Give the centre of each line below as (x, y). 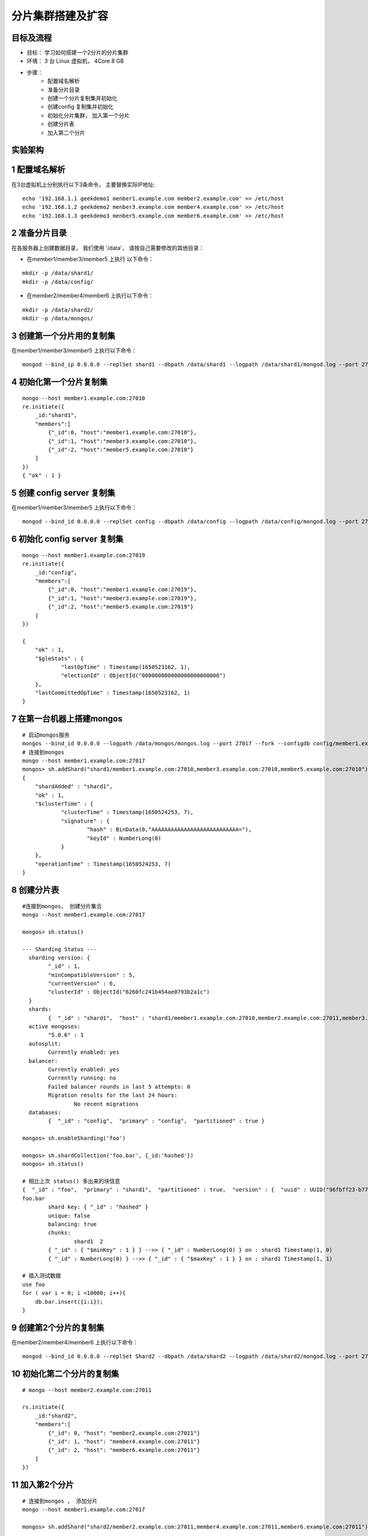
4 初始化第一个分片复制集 (59, 382)
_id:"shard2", (56, 1416)
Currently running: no (82, 1078)
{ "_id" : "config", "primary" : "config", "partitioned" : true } (156, 1121)
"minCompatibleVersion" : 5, (92, 975)
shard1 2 (89, 1241)
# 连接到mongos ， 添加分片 (60, 1501)
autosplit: (45, 1044)
